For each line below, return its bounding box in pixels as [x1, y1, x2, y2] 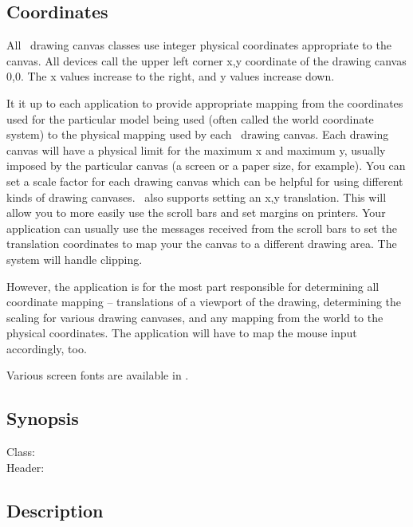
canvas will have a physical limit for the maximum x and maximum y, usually [6, 141, 386, 158]
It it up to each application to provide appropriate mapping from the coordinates [6, 94, 403, 111]
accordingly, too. [6, 340, 87, 356]
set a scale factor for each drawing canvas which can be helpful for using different [6, 172, 403, 189]
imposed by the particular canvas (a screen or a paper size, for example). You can [6, 157, 406, 174]
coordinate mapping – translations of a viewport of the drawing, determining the [6, 293, 402, 310]
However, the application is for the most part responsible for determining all [6, 277, 380, 294]
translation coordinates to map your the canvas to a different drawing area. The [6, 235, 397, 252]
